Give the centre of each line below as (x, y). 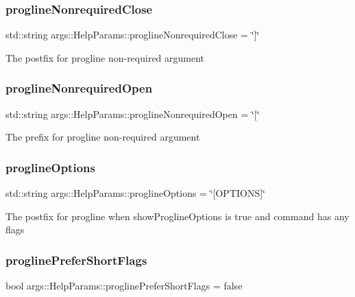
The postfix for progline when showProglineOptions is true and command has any (177, 216)
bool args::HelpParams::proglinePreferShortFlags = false (124, 286)
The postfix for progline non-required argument (105, 57)
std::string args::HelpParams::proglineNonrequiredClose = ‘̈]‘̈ (133, 35)
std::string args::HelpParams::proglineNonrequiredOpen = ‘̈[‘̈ (133, 114)
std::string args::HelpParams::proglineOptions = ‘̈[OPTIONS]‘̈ (136, 193)
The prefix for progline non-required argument (103, 137)
